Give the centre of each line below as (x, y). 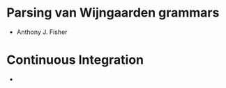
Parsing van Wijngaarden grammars (113, 13)
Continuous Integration (75, 60)
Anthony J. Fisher (42, 32)
